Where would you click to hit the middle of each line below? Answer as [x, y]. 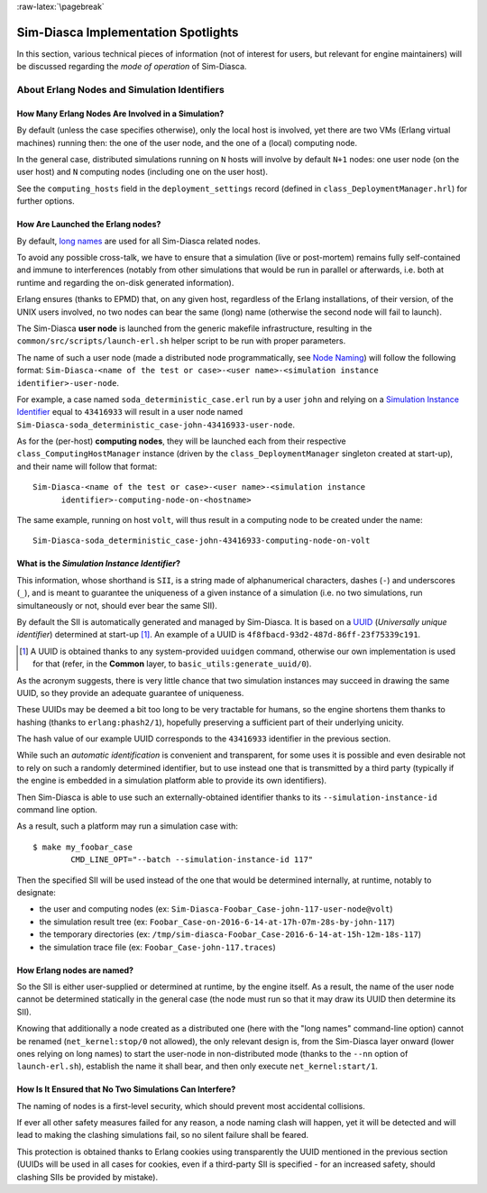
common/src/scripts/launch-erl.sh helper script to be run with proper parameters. [181, 341]
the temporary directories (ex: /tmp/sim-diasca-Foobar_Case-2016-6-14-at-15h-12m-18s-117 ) [230, 934]
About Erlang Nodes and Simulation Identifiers [120, 90]
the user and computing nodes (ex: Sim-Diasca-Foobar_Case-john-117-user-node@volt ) [216, 909]
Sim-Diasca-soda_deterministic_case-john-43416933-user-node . [156, 425]
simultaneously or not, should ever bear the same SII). [117, 605]
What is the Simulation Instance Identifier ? [98, 564]
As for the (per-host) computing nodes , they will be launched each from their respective [181, 441]
